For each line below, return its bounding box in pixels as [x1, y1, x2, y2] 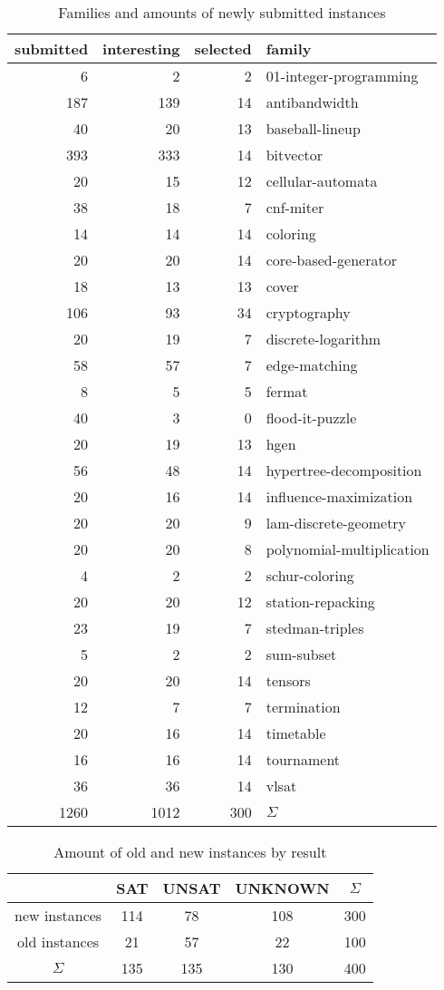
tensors [265, 670, 311, 691]
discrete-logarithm [265, 328, 381, 349]
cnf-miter [265, 197, 324, 218]
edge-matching [265, 354, 358, 375]
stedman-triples [265, 617, 364, 638]
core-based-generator [265, 249, 397, 270]
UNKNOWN [235, 878, 330, 898]
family [265, 38, 312, 59]
